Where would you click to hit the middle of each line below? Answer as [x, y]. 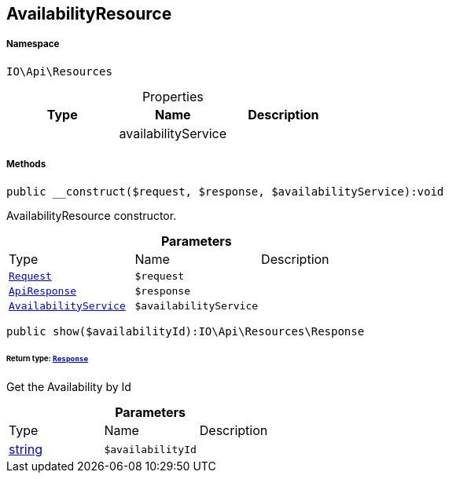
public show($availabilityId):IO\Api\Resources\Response [186, 331]
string [26, 450]
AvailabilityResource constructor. [92, 215]
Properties [173, 96]
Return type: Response [48, 359]
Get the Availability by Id [69, 387]
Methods [26, 165]
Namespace [33, 44]
